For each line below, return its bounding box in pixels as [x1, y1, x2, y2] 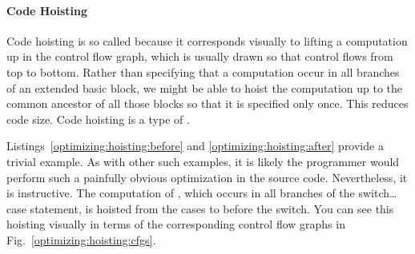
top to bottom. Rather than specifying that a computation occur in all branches [6, 63, 400, 80]
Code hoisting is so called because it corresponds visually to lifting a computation [6, 32, 408, 49]
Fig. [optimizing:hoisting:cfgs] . [6, 231, 156, 248]
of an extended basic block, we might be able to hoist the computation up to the [6, 79, 403, 96]
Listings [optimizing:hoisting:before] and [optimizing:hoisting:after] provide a [6, 137, 384, 154]
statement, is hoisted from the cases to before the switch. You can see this [30, 200, 394, 216]
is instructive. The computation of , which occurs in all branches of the [6, 185, 355, 201]
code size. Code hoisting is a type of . [6, 110, 190, 127]
